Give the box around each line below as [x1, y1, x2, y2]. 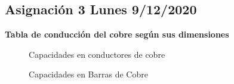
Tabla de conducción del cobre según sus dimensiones [5, 28, 229, 41]
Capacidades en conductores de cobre [29, 48, 165, 60]
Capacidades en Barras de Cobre [29, 68, 148, 80]
